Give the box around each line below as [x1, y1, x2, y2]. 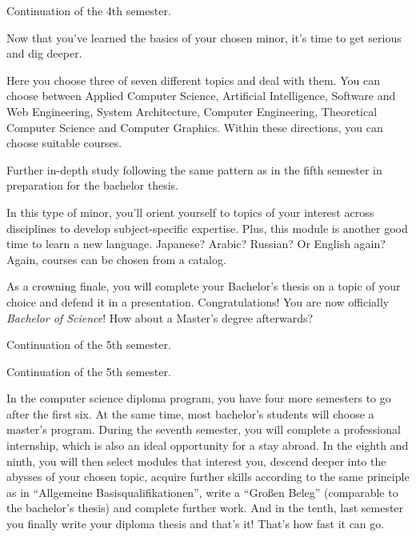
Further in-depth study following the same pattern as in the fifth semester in [6, 161, 382, 178]
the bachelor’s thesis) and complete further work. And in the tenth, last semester [6, 499, 404, 516]
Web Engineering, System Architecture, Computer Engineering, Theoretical [6, 102, 378, 119]
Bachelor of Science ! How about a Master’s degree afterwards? [6, 309, 314, 326]
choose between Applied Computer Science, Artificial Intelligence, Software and [6, 87, 396, 104]
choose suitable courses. [6, 134, 122, 151]
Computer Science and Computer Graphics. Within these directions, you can [6, 118, 383, 135]
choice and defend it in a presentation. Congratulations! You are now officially [6, 293, 390, 310]
